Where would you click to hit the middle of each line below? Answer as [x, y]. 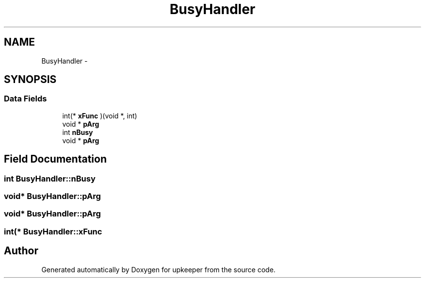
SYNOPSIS [30, 80]
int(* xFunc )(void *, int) [100, 116]
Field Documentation [55, 159]
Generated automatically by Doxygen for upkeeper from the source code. [158, 269]
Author [21, 251]
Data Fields [25, 99]
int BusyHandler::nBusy [50, 178]
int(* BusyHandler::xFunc [53, 231]
